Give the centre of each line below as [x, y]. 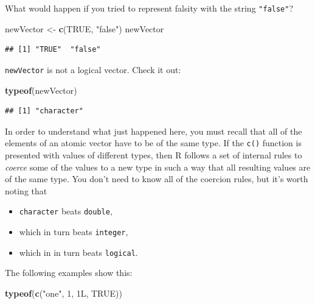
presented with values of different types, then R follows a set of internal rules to [154, 154]
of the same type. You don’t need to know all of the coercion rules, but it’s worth [157, 179]
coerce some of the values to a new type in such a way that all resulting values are [158, 167]
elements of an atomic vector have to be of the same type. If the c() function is [153, 143]
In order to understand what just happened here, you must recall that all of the [154, 131]
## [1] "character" [44, 111]
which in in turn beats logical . [78, 252]
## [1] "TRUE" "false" [53, 50]
